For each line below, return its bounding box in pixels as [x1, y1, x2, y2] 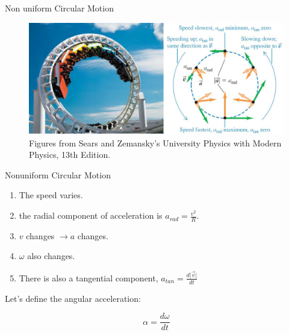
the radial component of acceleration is [19, 209, 163, 222]
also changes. [27, 249, 75, 262]
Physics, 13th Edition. [29, 148, 111, 161]
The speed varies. [19, 189, 83, 201]
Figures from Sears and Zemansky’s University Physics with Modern [29, 136, 282, 149]
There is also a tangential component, [19, 271, 158, 284]
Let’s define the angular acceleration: [5, 292, 141, 304]
